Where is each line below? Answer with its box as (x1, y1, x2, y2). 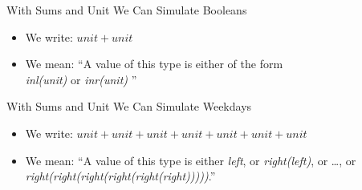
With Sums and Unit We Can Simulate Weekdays (6, 98, 252, 115)
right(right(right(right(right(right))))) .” (25, 168, 216, 184)
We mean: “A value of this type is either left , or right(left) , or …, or (25, 152, 356, 168)
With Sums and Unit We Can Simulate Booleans (6, 2, 247, 18)
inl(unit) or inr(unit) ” (25, 71, 137, 87)
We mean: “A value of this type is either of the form (25, 55, 283, 72)
